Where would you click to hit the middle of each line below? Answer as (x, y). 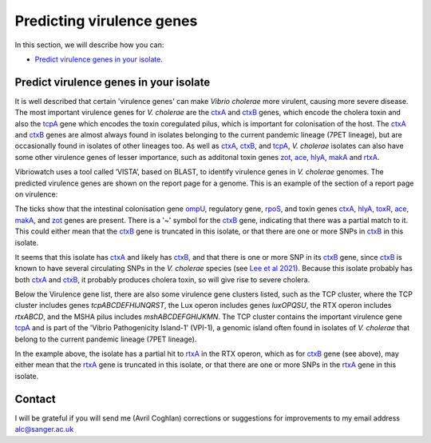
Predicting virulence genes (106, 21)
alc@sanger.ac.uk (44, 429)
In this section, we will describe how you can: (89, 45)
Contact (35, 399)
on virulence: (36, 194)
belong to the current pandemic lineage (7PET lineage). (106, 339)
